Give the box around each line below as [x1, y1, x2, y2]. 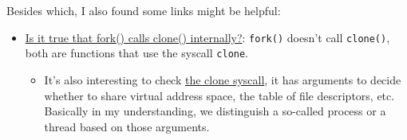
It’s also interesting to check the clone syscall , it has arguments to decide [44, 71, 401, 87]
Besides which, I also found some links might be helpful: [6, 2, 281, 18]
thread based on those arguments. [44, 118, 210, 134]
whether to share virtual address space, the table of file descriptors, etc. [44, 87, 395, 103]
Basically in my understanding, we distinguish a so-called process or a [44, 103, 386, 119]
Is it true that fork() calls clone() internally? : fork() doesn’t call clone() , [25, 29, 390, 45]
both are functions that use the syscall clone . [25, 45, 249, 61]
